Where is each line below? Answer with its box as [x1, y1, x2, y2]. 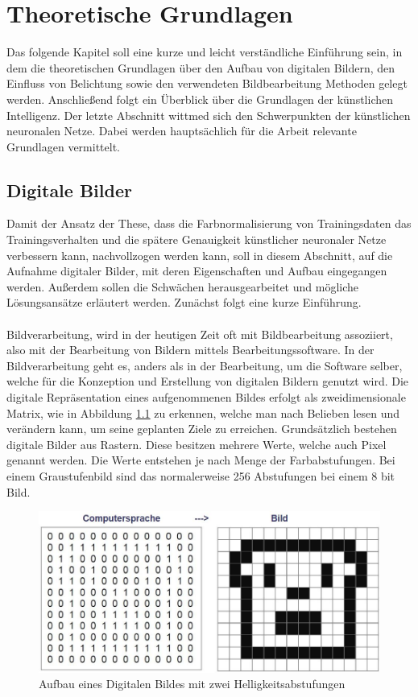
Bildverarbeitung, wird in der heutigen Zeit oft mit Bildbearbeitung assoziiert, [6, 325, 393, 342]
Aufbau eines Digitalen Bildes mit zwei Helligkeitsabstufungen [39, 675, 346, 692]
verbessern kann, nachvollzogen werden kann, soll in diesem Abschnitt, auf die [6, 246, 393, 263]
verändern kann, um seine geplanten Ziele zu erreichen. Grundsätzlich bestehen [6, 420, 397, 437]
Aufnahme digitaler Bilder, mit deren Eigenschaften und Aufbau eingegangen [6, 262, 387, 279]
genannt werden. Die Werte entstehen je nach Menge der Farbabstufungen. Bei [6, 452, 395, 468]
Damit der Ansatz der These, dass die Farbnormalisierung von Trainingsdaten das [6, 215, 412, 232]
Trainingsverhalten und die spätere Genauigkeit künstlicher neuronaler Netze [6, 231, 387, 248]
